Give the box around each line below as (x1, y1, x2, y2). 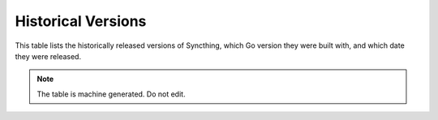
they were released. (15, 51, 81, 61)
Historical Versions (15, 12, 147, 30)
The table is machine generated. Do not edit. (36, 89, 186, 99)
